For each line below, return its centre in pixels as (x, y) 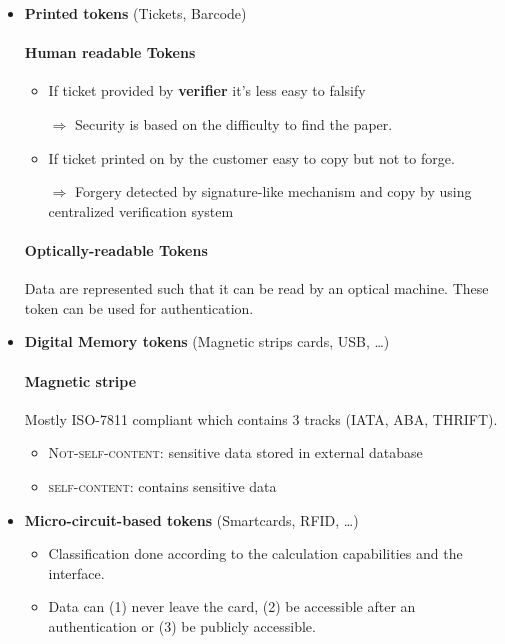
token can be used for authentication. (139, 307)
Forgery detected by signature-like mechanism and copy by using (273, 191)
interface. (76, 572)
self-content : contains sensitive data (162, 485)
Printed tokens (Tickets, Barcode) (135, 13)
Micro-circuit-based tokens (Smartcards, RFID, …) (191, 519)
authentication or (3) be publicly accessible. (182, 625)
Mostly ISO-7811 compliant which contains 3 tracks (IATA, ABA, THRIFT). (261, 418)
